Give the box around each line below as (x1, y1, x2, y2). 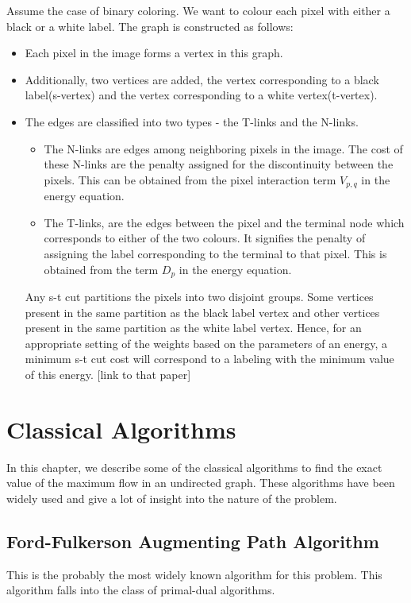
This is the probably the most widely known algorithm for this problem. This (6, 566, 382, 582)
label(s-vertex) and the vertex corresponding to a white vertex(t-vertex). (25, 87, 378, 103)
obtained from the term (44, 261, 159, 277)
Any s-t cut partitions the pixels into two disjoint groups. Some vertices (25, 288, 374, 305)
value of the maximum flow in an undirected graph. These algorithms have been (6, 474, 395, 491)
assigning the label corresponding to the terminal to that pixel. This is (44, 245, 387, 261)
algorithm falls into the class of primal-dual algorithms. (6, 582, 275, 598)
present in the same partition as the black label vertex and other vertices (25, 303, 380, 320)
